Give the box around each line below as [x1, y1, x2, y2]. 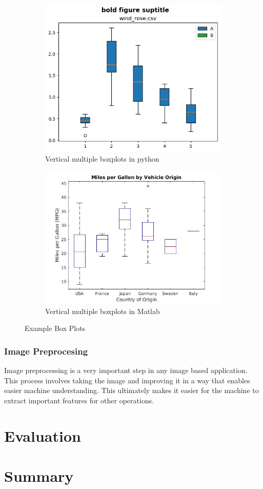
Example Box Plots [25, 323, 86, 334]
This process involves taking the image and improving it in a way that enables [4, 375, 250, 385]
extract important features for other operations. [4, 395, 154, 405]
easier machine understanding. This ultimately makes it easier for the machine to [4, 385, 259, 396]
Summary [4, 465, 74, 486]
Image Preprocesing [4, 344, 88, 357]
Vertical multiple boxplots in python [45, 153, 159, 164]
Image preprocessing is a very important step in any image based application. [4, 364, 248, 375]
